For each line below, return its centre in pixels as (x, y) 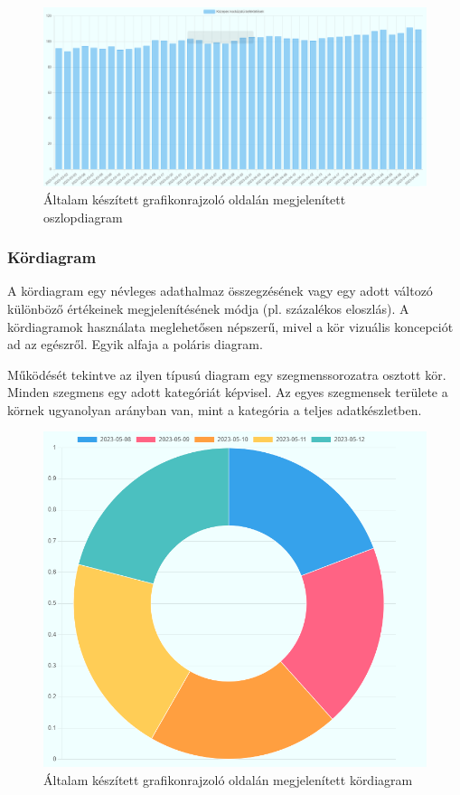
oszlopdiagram (83, 217)
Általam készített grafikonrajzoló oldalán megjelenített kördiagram (228, 779)
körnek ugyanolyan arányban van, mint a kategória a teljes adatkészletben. (215, 409)
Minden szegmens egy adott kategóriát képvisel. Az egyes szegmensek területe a (228, 392)
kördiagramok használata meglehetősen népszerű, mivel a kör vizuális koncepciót (230, 326)
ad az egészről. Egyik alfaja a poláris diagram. (135, 344)
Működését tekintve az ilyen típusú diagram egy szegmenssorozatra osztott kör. (227, 374)
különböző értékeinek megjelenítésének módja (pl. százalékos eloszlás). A (208, 308)
